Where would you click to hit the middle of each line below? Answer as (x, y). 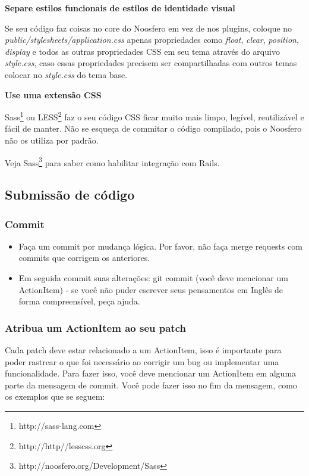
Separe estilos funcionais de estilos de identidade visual (120, 8)
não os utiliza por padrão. (52, 140)
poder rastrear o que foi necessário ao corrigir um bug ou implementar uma (142, 361)
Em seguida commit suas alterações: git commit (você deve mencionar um (153, 278)
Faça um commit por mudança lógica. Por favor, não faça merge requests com (160, 246)
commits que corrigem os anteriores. (84, 258)
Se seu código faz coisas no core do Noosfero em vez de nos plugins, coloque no (149, 28)
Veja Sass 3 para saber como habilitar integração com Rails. (112, 161)
